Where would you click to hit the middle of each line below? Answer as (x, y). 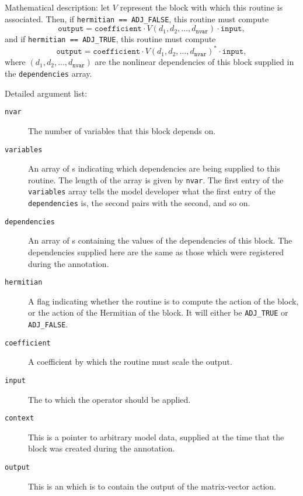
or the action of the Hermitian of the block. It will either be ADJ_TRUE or (158, 312)
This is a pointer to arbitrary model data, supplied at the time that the (156, 437)
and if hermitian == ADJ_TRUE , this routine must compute (110, 39)
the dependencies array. (48, 73)
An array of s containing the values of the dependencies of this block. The (160, 240)
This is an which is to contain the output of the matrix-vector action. (152, 486)
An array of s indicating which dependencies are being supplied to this (154, 168)
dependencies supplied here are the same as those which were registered (156, 252)
